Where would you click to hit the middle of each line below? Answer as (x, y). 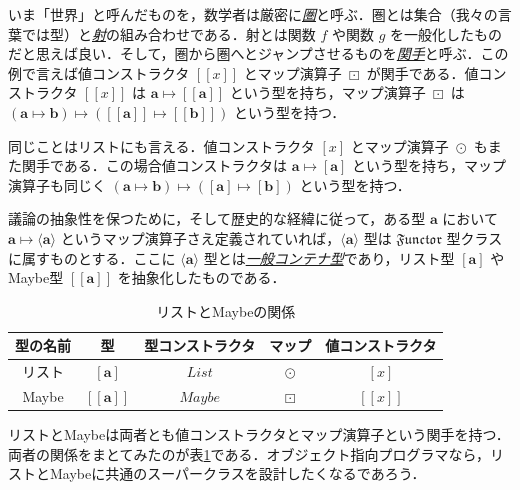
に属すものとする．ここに (92, 257)
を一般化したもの (446, 33)
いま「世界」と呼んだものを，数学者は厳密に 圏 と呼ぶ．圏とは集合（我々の (253, 14)
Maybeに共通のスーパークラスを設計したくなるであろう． (237, 473)
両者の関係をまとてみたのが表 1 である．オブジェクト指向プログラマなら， (249, 453)
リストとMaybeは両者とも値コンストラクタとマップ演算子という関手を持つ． (259, 434)
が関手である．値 (422, 72)
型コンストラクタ (200, 345)
